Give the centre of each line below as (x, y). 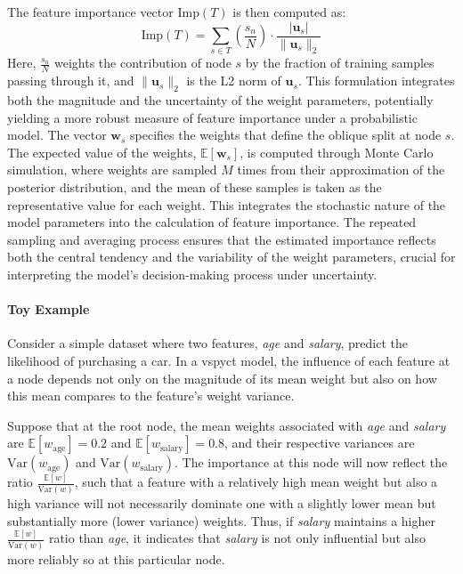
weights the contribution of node (143, 63)
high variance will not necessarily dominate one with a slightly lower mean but (222, 502)
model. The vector (57, 135)
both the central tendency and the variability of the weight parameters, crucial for (231, 257)
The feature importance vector (90, 12)
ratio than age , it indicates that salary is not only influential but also (237, 538)
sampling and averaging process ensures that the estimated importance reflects (222, 239)
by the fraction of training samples (340, 63)
